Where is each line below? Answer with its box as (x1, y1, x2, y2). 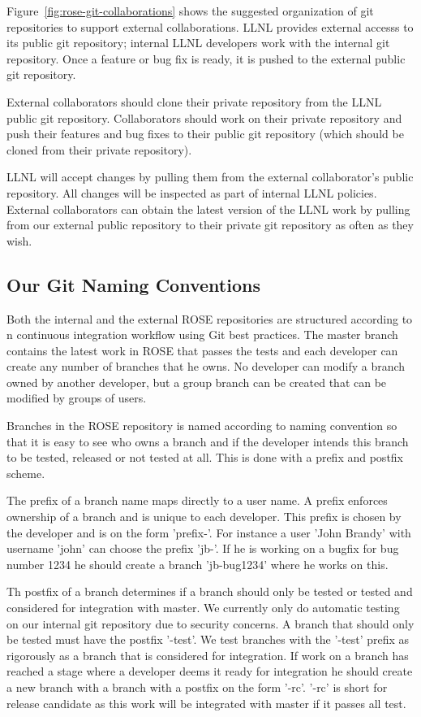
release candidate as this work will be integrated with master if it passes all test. (6, 694, 406, 711)
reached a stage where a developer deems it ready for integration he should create (6, 663, 413, 680)
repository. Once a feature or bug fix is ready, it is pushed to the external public (6, 50, 406, 67)
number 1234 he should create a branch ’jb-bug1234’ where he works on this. (6, 555, 389, 572)
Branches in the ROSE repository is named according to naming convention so (6, 417, 397, 434)
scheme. (6, 464, 45, 481)
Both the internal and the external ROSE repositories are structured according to (6, 310, 413, 327)
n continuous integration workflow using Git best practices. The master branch (6, 326, 398, 343)
